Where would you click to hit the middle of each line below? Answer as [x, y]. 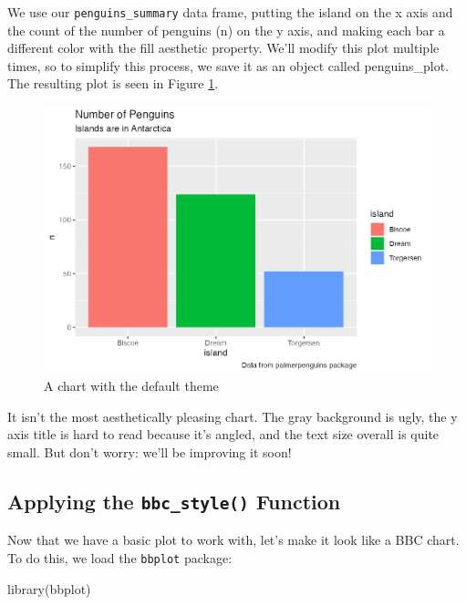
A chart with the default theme [131, 386]
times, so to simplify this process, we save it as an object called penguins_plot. [228, 65]
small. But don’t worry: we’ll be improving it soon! [150, 451]
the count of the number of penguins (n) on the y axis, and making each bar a [226, 30]
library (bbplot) [49, 588]
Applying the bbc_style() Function [174, 501]
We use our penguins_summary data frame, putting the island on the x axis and [230, 12]
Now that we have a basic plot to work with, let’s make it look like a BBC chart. [233, 540]
